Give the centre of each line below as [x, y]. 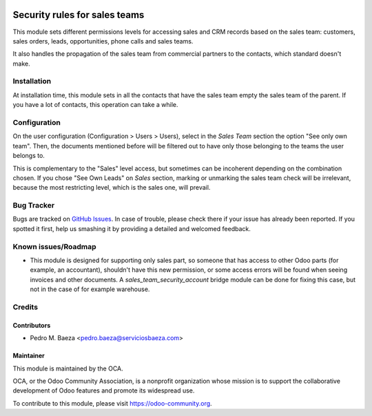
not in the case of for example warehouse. [90, 289]
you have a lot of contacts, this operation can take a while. [95, 105]
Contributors [32, 325]
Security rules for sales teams [79, 15]
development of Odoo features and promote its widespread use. [104, 390]
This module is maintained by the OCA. [68, 368]
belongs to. [29, 156]
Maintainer [29, 356]
